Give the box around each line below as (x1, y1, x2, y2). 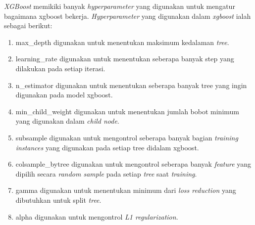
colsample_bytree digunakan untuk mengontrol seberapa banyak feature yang (15, 159, 252, 169)
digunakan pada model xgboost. (15, 90, 113, 100)
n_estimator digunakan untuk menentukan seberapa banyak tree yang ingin (15, 80, 247, 90)
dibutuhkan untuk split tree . (15, 194, 102, 205)
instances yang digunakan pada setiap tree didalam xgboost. (15, 142, 199, 152)
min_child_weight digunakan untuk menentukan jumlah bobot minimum (15, 106, 239, 116)
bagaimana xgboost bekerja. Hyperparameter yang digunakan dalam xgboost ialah (4, 10, 251, 21)
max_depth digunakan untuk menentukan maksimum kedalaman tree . (15, 37, 229, 47)
